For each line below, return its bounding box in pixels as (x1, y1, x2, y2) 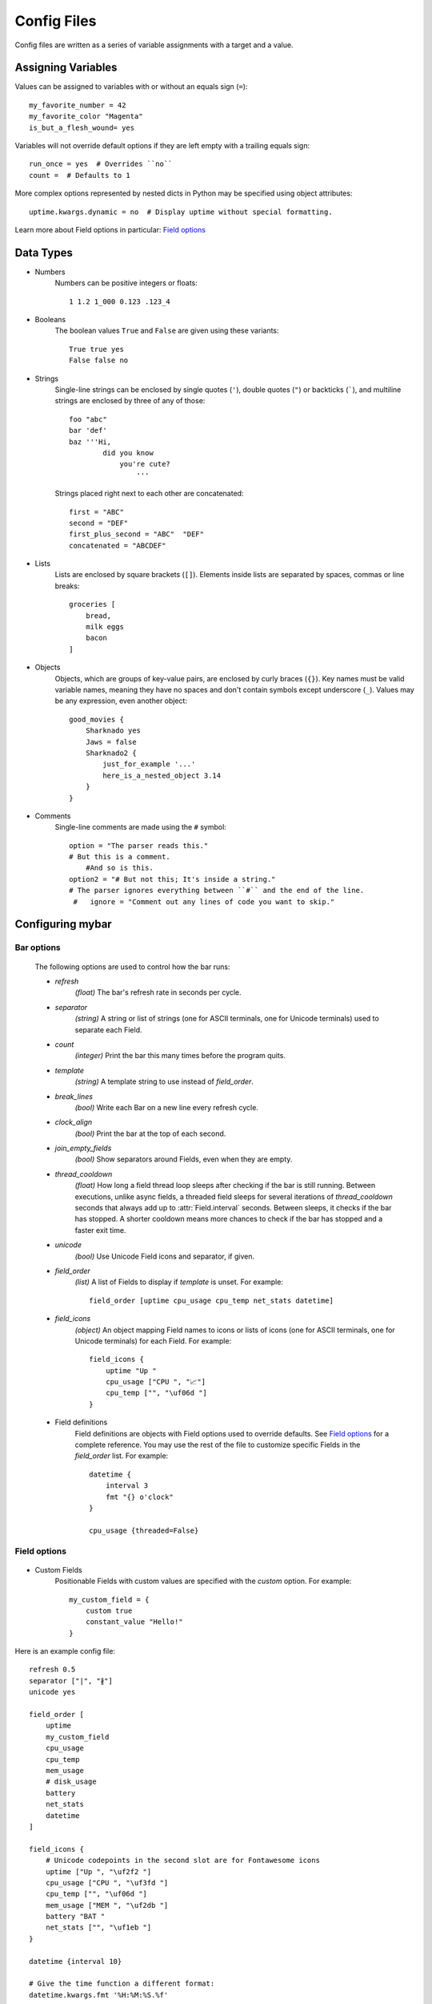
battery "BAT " (45, 1912, 106, 1921)
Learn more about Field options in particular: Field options (14, 224, 206, 234)
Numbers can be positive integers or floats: (54, 278, 198, 288)
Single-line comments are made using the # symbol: (54, 822, 227, 832)
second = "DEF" (69, 518, 129, 527)
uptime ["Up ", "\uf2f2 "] (45, 1867, 152, 1876)
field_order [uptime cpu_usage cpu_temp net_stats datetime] (89, 1295, 334, 1305)
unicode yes (29, 1687, 76, 1697)
